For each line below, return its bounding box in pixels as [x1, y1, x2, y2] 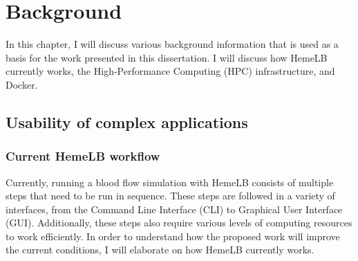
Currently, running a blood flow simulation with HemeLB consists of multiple [6, 174, 334, 189]
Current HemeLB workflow [6, 147, 160, 165]
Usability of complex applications [6, 111, 248, 132]
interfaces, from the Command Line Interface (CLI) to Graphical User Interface [6, 201, 343, 216]
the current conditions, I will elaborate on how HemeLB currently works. [6, 242, 314, 257]
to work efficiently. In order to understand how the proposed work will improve [6, 228, 340, 243]
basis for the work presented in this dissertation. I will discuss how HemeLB [6, 50, 328, 64]
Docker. [6, 77, 38, 91]
